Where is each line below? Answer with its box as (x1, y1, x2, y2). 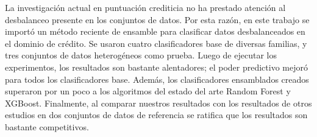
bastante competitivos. (5, 120, 89, 133)
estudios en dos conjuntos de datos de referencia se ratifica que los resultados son (5, 108, 308, 121)
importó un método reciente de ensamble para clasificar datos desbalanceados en (5, 25, 305, 38)
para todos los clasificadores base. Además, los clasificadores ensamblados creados (5, 72, 309, 85)
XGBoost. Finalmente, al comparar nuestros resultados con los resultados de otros (5, 96, 312, 109)
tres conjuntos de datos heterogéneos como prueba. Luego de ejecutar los (5, 49, 277, 61)
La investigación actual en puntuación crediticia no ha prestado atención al (5, 1, 286, 13)
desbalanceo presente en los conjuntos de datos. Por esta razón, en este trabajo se (5, 13, 310, 26)
